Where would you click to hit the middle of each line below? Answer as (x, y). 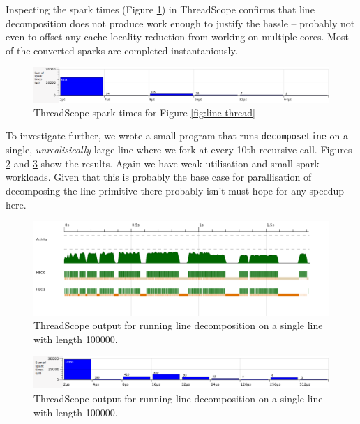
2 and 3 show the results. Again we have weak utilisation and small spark (163, 163)
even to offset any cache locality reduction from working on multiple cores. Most (177, 37)
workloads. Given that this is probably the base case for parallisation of (159, 177)
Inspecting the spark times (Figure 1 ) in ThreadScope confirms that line (160, 9)
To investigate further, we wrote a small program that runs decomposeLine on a (177, 136)
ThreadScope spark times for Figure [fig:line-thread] (144, 112)
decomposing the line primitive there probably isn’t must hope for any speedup (175, 190)
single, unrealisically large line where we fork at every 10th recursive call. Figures (179, 150)
